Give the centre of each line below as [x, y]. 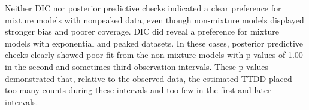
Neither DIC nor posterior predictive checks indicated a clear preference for [143, 8]
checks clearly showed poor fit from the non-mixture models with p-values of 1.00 [154, 55]
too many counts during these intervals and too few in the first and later [138, 90]
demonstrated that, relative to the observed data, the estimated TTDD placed [149, 78]
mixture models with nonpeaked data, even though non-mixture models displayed [154, 19]
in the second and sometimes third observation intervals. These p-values [137, 66]
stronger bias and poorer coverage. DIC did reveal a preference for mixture [142, 31]
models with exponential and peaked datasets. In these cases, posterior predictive [154, 43]
